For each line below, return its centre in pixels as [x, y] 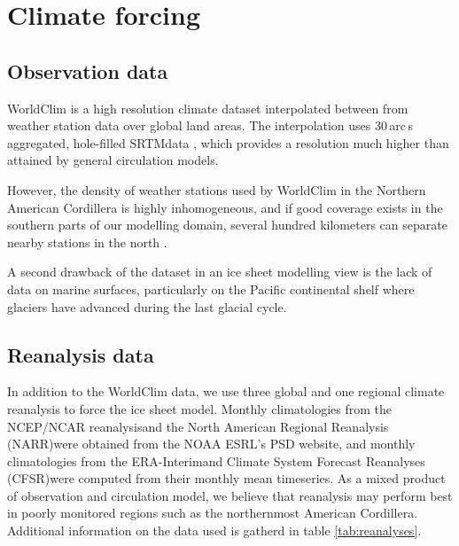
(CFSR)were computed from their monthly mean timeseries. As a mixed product [226, 478]
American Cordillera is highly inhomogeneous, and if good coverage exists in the [225, 207]
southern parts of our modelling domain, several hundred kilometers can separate [227, 225]
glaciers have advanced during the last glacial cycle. [147, 306]
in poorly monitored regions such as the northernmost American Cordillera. [213, 513]
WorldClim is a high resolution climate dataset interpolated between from [208, 108]
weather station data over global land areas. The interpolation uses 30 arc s [210, 125]
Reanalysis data [81, 354]
